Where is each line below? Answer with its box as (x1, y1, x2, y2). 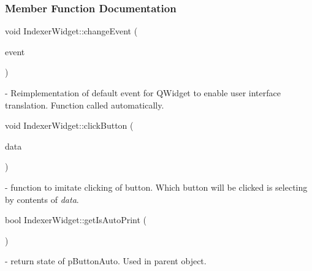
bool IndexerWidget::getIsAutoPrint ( (5, 213, 146, 226)
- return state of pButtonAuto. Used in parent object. (5, 254, 207, 267)
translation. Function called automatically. (5, 98, 164, 111)
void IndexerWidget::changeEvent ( (5, 25, 138, 37)
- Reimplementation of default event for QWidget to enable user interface (5, 86, 281, 99)
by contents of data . (5, 193, 79, 205)
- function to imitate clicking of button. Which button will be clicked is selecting (5, 180, 308, 193)
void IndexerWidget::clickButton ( (5, 119, 134, 132)
